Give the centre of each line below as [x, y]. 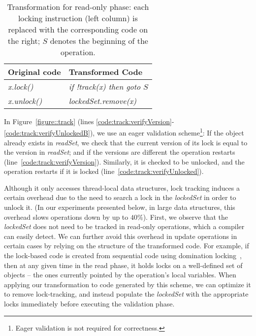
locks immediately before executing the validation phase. [89, 303]
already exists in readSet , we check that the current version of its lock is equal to [126, 142]
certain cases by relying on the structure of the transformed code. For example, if [127, 246]
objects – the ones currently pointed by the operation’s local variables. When [120, 275]
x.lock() [21, 86]
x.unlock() [25, 101]
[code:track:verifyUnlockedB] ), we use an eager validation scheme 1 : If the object [124, 132]
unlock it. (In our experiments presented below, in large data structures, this [120, 207]
